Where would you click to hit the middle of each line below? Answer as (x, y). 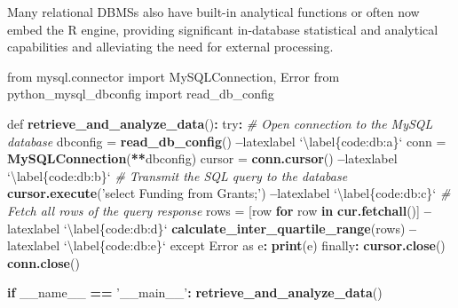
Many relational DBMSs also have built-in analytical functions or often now (213, 12)
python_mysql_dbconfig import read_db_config (141, 94)
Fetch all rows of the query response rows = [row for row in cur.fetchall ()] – (219, 210)
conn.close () (43, 262)
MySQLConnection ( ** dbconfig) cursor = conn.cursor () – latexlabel (202, 158)
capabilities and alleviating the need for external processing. (170, 47)
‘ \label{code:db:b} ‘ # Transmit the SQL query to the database (178, 175)
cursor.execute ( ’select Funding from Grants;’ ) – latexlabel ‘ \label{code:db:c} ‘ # (229, 193)
